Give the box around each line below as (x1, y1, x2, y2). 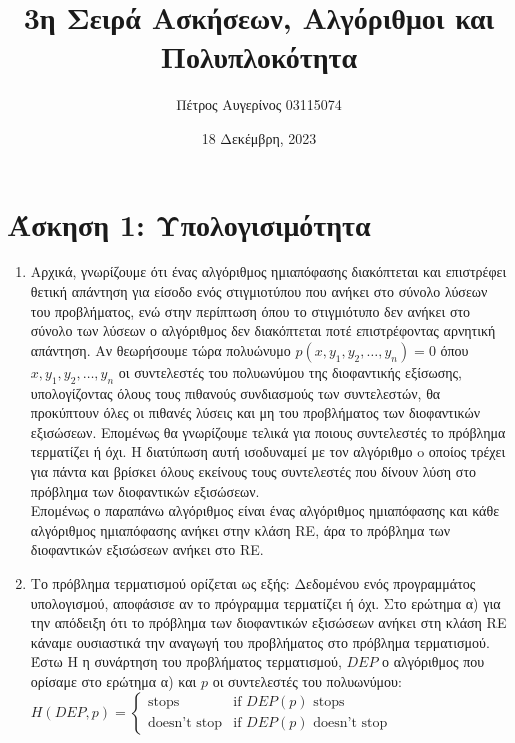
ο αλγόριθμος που (382, 651, 485, 672)
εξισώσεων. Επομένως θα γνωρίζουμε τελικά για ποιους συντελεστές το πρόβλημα (30, 421, 506, 442)
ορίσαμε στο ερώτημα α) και (30, 670, 197, 691)
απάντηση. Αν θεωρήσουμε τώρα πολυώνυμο (30, 339, 291, 360)
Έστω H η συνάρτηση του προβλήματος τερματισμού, (30, 651, 342, 672)
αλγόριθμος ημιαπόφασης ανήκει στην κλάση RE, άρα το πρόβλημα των (30, 519, 451, 540)
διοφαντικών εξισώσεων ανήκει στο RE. (30, 539, 264, 560)
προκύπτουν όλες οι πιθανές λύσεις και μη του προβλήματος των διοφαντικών (30, 402, 480, 423)
